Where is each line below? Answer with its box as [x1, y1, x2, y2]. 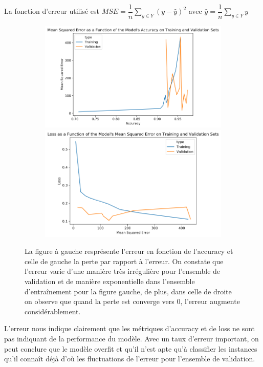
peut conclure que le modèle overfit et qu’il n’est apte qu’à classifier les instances [4, 343, 257, 354]
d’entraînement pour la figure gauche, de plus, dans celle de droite [25, 286, 232, 296]
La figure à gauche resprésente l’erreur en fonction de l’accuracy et [25, 246, 233, 256]
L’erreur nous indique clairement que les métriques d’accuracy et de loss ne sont [4, 323, 255, 334]
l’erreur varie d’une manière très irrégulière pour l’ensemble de [25, 266, 221, 276]
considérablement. [25, 306, 81, 316]
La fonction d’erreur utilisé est [4, 6, 99, 16]
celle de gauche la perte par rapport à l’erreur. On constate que [25, 255, 224, 266]
